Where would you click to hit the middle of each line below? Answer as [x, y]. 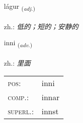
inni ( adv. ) [18, 43]
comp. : [18, 97]
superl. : [21, 111]
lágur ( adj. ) [20, 7]
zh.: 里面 [17, 63]
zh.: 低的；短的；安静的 [41, 26]
